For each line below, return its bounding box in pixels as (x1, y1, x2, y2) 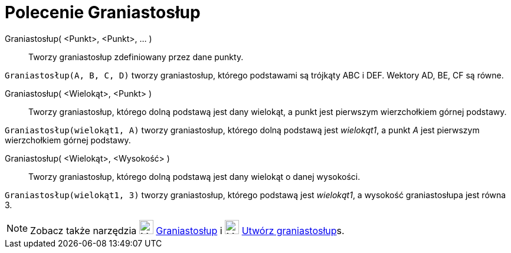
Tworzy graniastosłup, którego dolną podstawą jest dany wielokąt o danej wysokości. (28, 171, 361, 182)
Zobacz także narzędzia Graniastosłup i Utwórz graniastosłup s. (30, 224, 345, 236)
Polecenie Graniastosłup (5, 2, 201, 22)
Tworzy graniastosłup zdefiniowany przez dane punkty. (28, 51, 244, 62)
